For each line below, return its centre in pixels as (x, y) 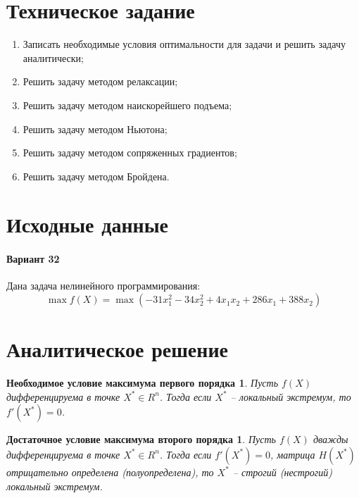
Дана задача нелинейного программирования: (103, 286)
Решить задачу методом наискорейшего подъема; (127, 105)
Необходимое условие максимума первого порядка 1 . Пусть (143, 383)
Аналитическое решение (117, 349)
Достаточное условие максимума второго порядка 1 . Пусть (141, 439)
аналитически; (53, 57)
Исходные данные (87, 224)
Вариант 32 (33, 259)
